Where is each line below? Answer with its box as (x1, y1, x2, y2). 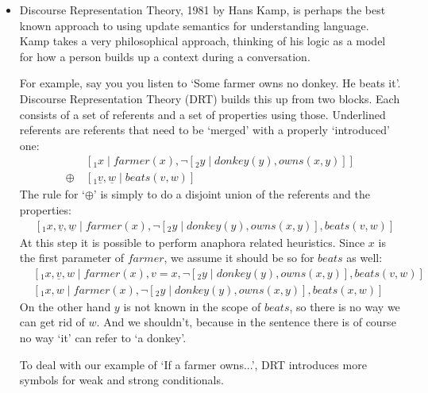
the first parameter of (19, 249, 125, 266)
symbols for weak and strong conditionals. (19, 372, 224, 388)
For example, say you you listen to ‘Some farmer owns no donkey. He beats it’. (19, 75, 401, 91)
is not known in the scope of (123, 298, 261, 314)
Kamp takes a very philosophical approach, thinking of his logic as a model (19, 33, 386, 49)
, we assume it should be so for (164, 249, 314, 266)
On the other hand (19, 298, 111, 314)
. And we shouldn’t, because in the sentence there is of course (96, 314, 396, 330)
